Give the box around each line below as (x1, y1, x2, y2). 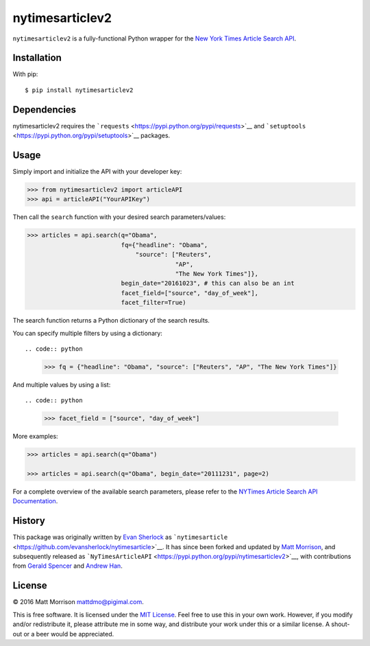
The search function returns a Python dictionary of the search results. (12, 316, 210, 325)
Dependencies (12, 104, 77, 115)
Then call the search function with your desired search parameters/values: (12, 213, 226, 221)
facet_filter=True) (121, 299, 186, 307)
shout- (331, 620, 350, 628)
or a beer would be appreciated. (23, 630, 114, 638)
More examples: (12, 432, 58, 441)
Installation (12, 52, 62, 64)
